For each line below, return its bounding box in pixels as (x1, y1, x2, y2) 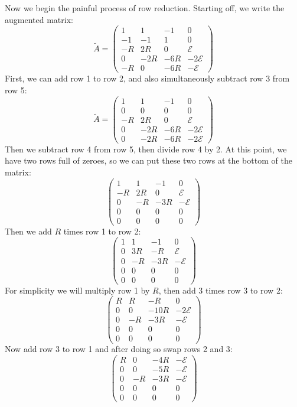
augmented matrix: (5, 13, 73, 25)
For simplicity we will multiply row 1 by (5, 284, 150, 296)
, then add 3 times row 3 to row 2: (158, 284, 283, 296)
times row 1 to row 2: (63, 224, 141, 237)
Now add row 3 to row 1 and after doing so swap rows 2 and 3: (5, 343, 233, 355)
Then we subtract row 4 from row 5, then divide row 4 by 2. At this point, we (5, 142, 287, 155)
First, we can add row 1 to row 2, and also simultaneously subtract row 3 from (5, 72, 290, 84)
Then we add (5, 224, 52, 237)
